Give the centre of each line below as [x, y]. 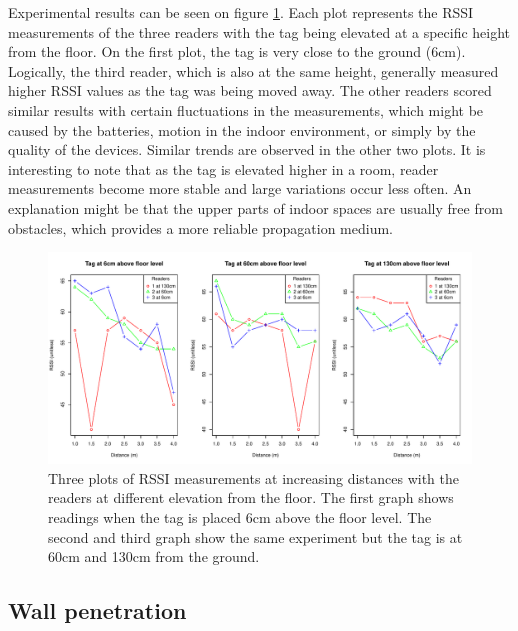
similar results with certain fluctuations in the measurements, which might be [246, 109]
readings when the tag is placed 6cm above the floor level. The [240, 516]
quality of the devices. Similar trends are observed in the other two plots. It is [247, 149]
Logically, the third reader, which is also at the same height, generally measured [253, 70]
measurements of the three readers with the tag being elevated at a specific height [259, 31]
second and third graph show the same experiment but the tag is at [255, 536]
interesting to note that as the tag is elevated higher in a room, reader [223, 168]
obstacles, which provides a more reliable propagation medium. [200, 227]
